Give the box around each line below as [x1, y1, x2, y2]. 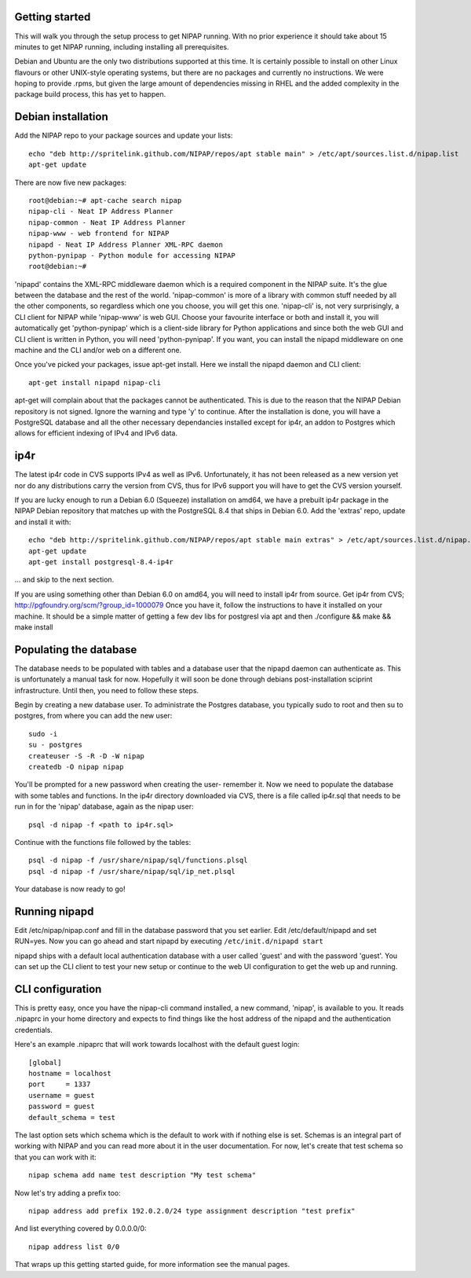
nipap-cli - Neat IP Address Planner [28, 207, 174, 216]
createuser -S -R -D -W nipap [28, 751, 145, 760]
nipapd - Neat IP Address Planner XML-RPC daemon [28, 240, 224, 249]
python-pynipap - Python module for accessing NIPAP [28, 251, 235, 259]
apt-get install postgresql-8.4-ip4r [28, 558, 174, 566]
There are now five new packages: [14, 178, 127, 187]
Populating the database [14, 643, 137, 656]
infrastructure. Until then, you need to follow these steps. [14, 685, 199, 695]
